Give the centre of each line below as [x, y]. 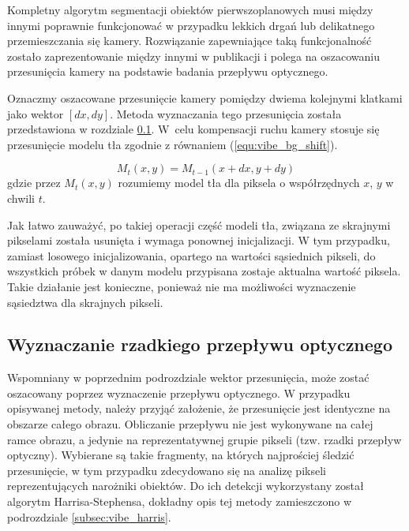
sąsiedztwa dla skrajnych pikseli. [85, 302]
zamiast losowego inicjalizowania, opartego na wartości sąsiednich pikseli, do [191, 255]
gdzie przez [34, 183]
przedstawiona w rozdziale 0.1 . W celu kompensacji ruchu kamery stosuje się [193, 129]
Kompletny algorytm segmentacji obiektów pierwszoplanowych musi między [190, 9]
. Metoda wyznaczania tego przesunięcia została [226, 113]
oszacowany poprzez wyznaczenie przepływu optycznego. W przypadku [179, 393]
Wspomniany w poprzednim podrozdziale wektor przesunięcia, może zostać [188, 378]
